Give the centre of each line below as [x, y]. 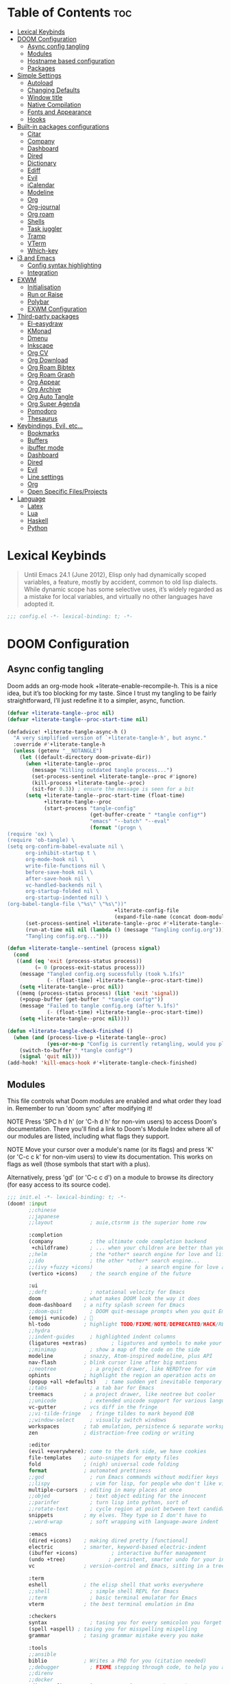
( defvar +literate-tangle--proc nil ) [61, 713]
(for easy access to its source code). [59, 1184]
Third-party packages [48, 316]
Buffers [38, 440]
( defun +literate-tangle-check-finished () [70, 1031]
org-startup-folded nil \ [62, 891]
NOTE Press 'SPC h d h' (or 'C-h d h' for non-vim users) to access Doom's [112, 1122]
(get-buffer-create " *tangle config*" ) [148, 815]
